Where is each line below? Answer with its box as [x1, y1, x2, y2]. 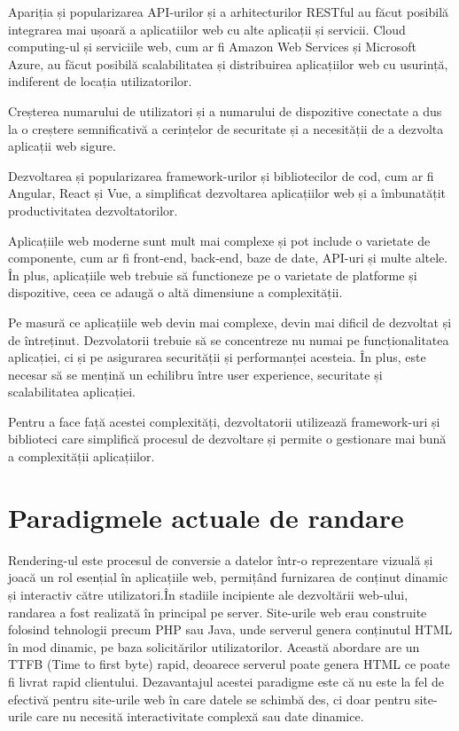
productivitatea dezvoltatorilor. [8, 200, 178, 219]
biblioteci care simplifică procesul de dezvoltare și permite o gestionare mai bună [8, 429, 447, 448]
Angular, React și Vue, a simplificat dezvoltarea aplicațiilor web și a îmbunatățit [8, 184, 447, 202]
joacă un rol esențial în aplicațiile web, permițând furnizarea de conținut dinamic [8, 568, 448, 586]
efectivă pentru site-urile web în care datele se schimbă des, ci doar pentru [8, 689, 411, 708]
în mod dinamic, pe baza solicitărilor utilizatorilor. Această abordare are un [8, 637, 420, 656]
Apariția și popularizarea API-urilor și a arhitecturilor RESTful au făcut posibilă [8, 3, 449, 20]
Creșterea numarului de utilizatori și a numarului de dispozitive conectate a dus [8, 101, 442, 120]
